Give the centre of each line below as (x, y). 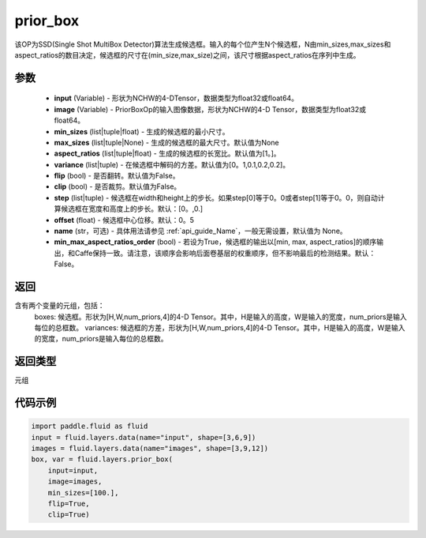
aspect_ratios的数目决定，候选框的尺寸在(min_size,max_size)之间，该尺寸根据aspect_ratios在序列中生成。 (187, 55)
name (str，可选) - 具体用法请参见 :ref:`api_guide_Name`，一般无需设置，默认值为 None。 (200, 231)
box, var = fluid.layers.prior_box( (102, 459)
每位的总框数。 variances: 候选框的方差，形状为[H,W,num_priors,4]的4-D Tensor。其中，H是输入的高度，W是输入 (220, 327)
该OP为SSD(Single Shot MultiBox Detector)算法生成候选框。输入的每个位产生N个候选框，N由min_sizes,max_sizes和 (203, 44)
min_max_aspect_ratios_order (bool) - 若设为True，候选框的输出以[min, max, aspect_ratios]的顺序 (215, 242)
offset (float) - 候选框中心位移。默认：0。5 (124, 220)
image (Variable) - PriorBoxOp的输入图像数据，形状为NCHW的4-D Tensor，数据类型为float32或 (210, 109)
